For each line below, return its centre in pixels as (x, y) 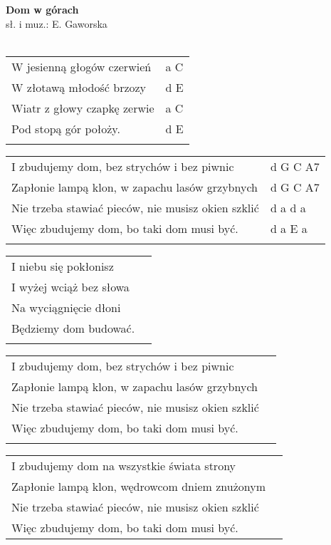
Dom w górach (42, 9)
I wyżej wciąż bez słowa (70, 286)
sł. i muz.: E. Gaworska (57, 23)
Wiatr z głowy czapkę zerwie (83, 108)
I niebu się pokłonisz (63, 266)
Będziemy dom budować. (73, 328)
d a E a (289, 228)
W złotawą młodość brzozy (79, 87)
